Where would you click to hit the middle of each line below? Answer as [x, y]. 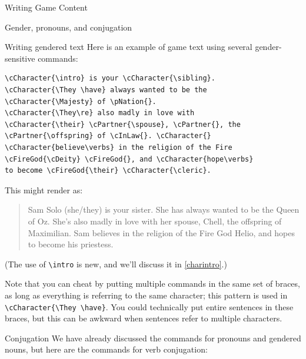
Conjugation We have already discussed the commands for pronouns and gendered [153, 338]
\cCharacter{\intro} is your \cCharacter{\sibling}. [110, 78]
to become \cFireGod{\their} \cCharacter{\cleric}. [108, 171]
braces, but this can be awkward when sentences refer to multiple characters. [144, 318]
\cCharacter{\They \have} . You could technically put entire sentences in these [149, 306]
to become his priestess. [71, 244]
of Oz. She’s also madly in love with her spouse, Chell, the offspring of [155, 221]
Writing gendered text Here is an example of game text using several [129, 47]
